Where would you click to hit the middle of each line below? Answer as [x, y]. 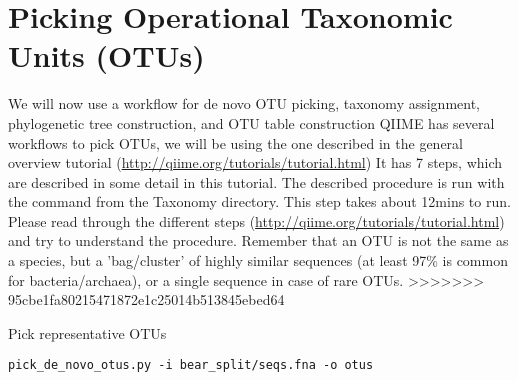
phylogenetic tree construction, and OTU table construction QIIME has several [251, 122]
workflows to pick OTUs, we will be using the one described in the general [235, 142]
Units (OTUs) [106, 55]
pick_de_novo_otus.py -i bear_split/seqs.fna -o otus [191, 365]
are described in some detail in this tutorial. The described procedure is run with [256, 181]
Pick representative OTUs [87, 332]
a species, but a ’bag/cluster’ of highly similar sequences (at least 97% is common [258, 260]
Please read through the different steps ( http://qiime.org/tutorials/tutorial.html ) [256, 220]
